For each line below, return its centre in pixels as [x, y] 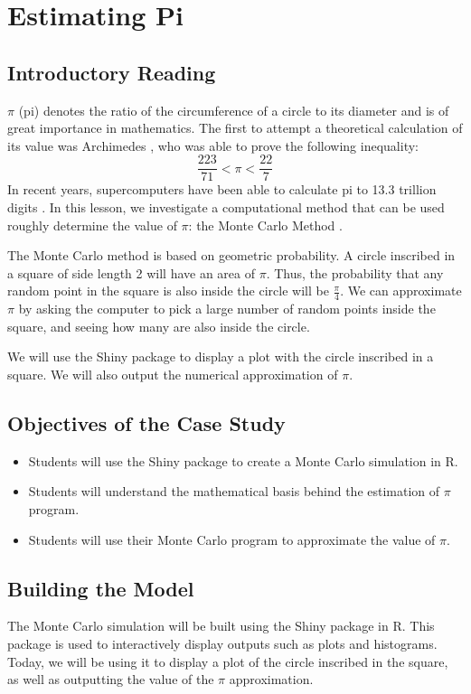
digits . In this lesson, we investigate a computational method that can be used [226, 207]
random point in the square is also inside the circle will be [168, 291]
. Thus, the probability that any [355, 272]
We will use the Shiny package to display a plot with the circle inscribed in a [221, 356]
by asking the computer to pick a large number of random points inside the [227, 309]
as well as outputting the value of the [111, 679]
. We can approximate [401, 291]
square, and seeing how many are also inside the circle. [159, 326]
